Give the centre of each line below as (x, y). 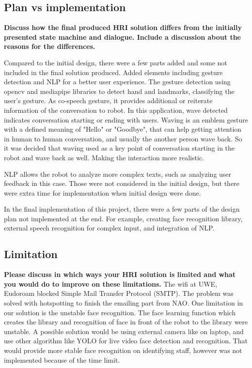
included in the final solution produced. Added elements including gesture (113, 72)
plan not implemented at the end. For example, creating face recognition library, (123, 218)
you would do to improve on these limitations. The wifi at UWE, (111, 284)
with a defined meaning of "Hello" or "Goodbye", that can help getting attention (123, 129)
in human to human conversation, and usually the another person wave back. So (123, 138)
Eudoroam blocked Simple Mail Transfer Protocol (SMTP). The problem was (119, 293)
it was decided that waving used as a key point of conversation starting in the (119, 148)
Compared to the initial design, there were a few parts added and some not (116, 62)
